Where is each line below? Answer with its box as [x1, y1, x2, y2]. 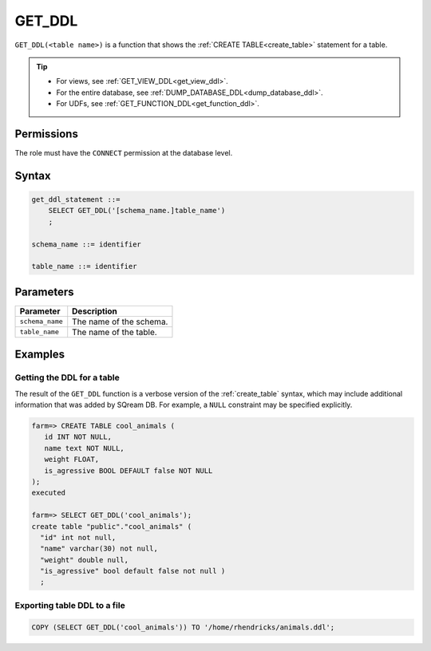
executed [31, 488, 66, 498]
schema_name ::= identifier [31, 239, 141, 249]
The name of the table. [72, 326, 157, 337]
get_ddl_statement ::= [31, 195, 121, 204]
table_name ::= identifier [31, 262, 137, 271]
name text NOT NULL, [44, 444, 125, 452]
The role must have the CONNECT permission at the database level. [14, 148, 233, 158]
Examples [14, 348, 65, 361]
